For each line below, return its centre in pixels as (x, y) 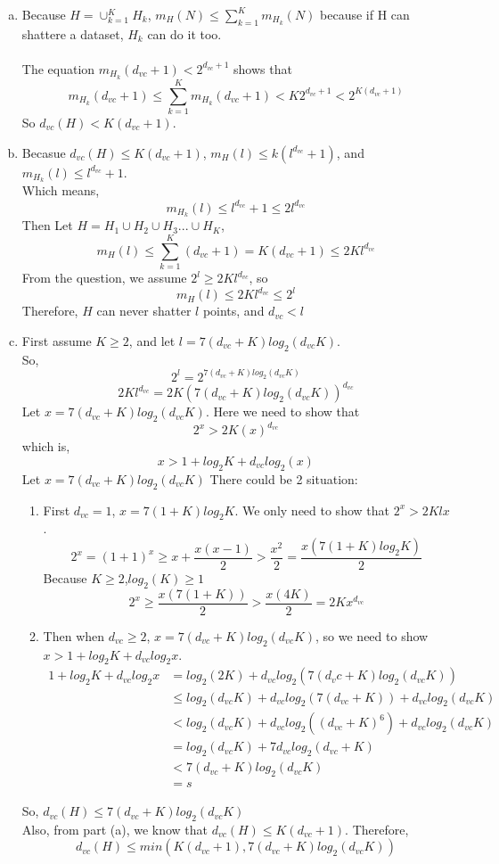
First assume (57, 340)
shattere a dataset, (73, 33)
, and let (152, 340)
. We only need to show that (312, 510)
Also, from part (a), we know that (115, 829)
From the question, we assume (104, 278)
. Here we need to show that (282, 411)
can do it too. (184, 33)
